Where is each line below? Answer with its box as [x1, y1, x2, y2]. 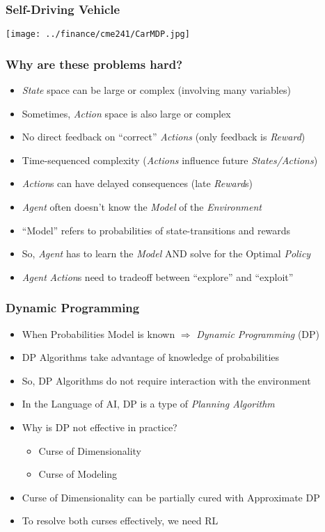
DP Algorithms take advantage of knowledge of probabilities [22, 350, 280, 364]
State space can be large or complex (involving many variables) [22, 83, 291, 97]
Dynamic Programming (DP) [196, 326, 320, 341]
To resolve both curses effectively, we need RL [22, 513, 219, 528]
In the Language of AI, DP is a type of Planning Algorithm [22, 396, 275, 411]
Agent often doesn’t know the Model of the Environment [22, 200, 262, 214]
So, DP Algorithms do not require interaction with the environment [22, 373, 311, 387]
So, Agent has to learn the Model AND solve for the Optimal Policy [22, 246, 311, 261]
